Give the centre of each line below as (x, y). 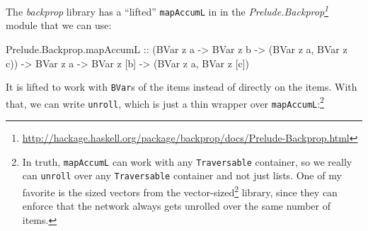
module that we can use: (59, 25)
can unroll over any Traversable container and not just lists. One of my (182, 175)
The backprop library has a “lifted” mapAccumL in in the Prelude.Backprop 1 (167, 10)
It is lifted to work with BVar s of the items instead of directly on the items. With (182, 87)
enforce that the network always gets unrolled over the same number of (176, 206)
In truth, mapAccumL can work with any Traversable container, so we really (187, 161)
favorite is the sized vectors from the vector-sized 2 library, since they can (180, 191)
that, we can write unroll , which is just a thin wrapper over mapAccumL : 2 (165, 102)
